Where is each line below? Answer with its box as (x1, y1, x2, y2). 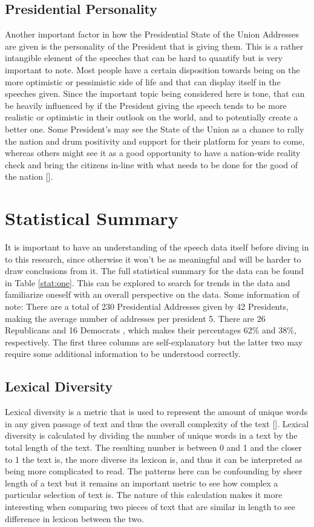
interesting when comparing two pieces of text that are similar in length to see (5, 500, 295, 512)
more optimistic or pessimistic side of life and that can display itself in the (5, 75, 281, 88)
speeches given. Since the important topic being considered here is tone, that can (5, 87, 305, 100)
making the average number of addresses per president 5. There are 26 (5, 312, 266, 324)
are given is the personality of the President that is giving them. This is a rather (5, 39, 304, 52)
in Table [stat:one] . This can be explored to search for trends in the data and (5, 276, 290, 289)
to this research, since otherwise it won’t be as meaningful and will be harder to (5, 252, 301, 265)
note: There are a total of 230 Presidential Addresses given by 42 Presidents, (5, 300, 289, 313)
